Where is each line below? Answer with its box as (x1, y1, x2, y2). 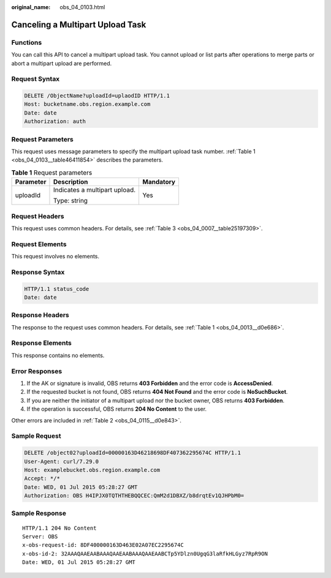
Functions (11, 38, 42, 47)
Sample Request (11, 432, 61, 440)
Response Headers (11, 311, 70, 320)
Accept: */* (24, 475, 61, 482)
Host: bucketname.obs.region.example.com (24, 101, 151, 108)
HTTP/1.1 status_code (24, 285, 89, 292)
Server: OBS (22, 533, 58, 540)
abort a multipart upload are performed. (11, 59, 112, 67)
